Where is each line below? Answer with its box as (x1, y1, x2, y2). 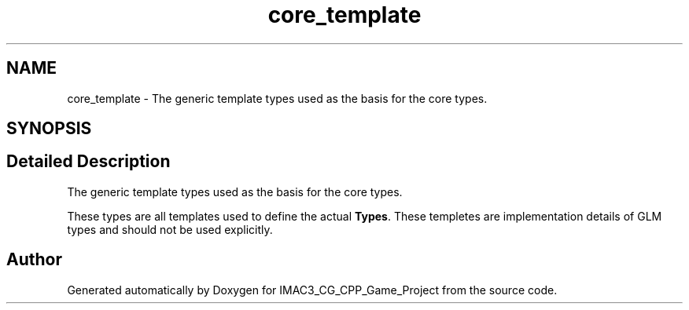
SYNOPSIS (6, 119, 92, 139)
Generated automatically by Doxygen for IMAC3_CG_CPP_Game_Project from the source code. (67, 283, 558, 297)
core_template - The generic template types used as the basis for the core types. (67, 91, 488, 105)
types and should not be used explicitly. (67, 222, 273, 236)
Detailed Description (6, 151, 171, 172)
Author (6, 250, 62, 270)
